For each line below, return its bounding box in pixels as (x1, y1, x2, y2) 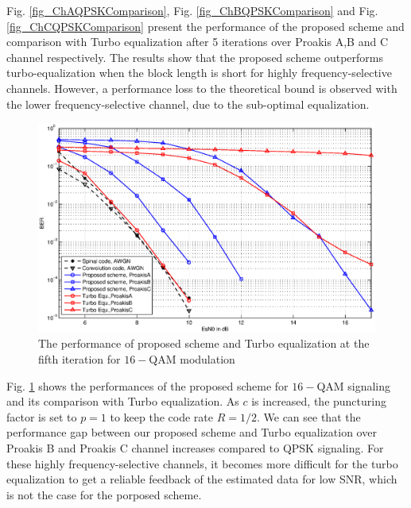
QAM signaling (316, 377, 391, 394)
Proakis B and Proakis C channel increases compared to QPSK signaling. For (6, 439, 384, 456)
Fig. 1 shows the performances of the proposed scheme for (6, 377, 289, 394)
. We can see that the (256, 408, 361, 425)
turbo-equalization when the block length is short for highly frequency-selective (6, 64, 392, 81)
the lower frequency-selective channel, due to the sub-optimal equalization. (6, 95, 370, 112)
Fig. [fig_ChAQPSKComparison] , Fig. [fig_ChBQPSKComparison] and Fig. (6, 2, 378, 18)
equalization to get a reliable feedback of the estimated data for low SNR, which (6, 471, 397, 487)
